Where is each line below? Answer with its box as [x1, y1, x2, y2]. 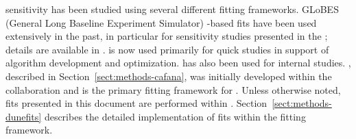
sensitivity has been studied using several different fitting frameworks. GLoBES [5, 2, 339, 16]
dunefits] [5, 109, 42, 123]
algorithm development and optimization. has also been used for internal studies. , [5, 55, 351, 70]
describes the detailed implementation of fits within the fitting [44, 109, 306, 123]
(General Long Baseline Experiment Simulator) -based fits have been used [5, 15, 317, 29]
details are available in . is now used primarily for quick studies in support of [5, 42, 329, 56]
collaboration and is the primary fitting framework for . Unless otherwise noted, [5, 82, 341, 97]
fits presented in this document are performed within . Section [5, 96, 268, 110]
